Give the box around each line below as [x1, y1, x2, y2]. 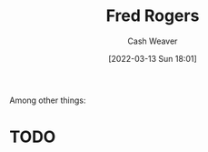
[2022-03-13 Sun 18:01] [108, 53, 197, 64]
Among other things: [9, 95, 86, 106]
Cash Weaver [127, 35, 178, 46]
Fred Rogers [105, 5, 200, 26]
